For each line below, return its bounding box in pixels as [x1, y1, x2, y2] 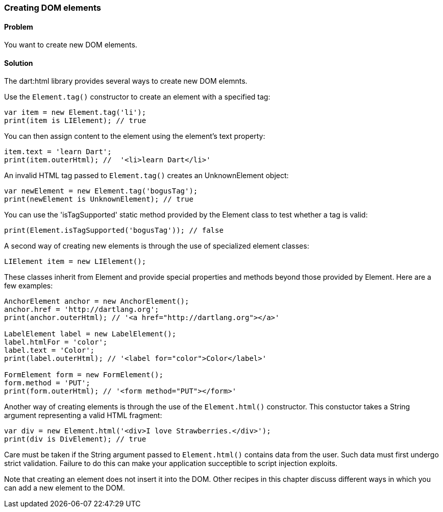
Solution [4, 58, 33, 67]
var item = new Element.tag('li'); [4, 108, 146, 117]
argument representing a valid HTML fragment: [4, 411, 162, 420]
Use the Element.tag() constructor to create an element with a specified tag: [4, 92, 270, 102]
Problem [4, 22, 33, 31]
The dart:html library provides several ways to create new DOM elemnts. [4, 77, 248, 86]
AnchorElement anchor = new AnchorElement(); [4, 297, 189, 306]
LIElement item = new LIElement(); [4, 257, 146, 266]
